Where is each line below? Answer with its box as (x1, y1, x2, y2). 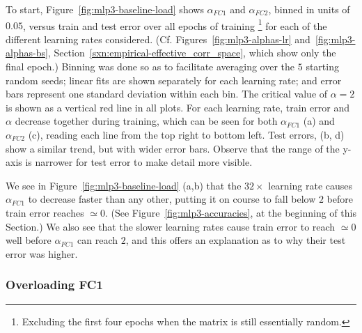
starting (306, 59, 339, 74)
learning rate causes (268, 178, 353, 192)
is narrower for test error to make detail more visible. (25, 155, 253, 169)
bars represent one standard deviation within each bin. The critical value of (6, 86, 328, 101)
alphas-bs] (6, 45, 48, 60)
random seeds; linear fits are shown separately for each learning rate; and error (6, 72, 342, 87)
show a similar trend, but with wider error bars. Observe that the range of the (6, 141, 340, 155)
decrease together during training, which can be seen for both (15, 114, 278, 128)
